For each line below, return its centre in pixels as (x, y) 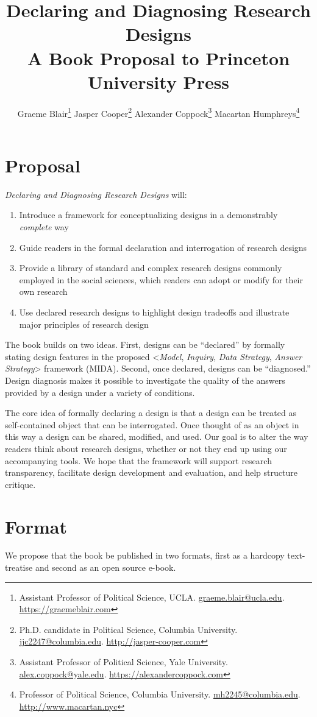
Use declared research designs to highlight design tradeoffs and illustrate (154, 312)
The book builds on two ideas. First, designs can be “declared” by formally (145, 344)
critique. (20, 484)
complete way (44, 227)
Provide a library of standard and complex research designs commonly (151, 268)
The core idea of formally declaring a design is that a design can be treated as (151, 413)
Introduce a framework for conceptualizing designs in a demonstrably (148, 215)
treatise (19, 567)
